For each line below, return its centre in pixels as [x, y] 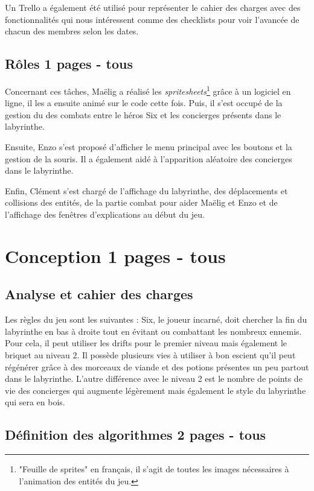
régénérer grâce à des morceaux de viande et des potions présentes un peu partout [157, 366]
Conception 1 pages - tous [115, 255]
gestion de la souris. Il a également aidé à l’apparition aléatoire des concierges [149, 158]
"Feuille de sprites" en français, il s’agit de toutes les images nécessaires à [154, 469]
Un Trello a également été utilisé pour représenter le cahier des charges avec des [153, 7]
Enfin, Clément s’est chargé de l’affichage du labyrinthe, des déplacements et [146, 190]
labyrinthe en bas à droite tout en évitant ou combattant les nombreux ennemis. [153, 331]
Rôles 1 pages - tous [69, 64]
